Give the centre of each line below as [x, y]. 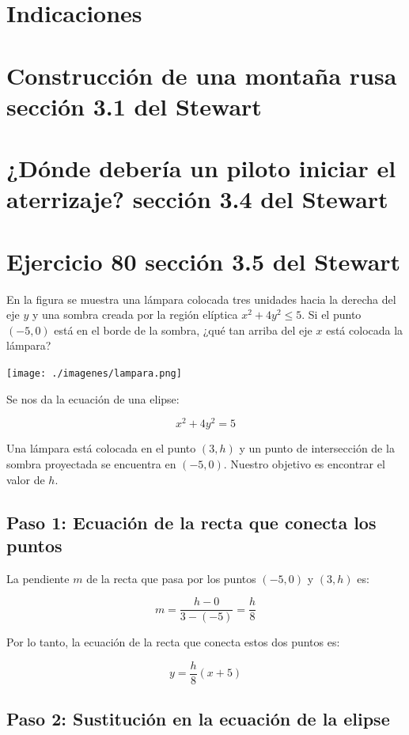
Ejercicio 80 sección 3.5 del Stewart [204, 261]
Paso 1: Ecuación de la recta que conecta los [191, 522]
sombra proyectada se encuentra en [91, 463]
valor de [26, 479]
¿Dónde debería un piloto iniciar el [201, 168]
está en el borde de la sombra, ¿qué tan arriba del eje [183, 330]
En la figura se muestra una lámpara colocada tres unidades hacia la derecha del [201, 299]
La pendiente [38, 578]
